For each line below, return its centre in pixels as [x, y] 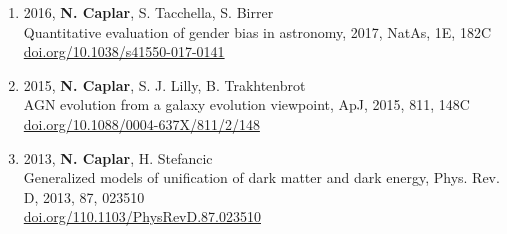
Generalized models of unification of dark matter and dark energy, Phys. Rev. [261, 177]
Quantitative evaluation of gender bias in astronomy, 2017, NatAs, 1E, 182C [257, 31]
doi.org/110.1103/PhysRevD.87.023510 [142, 216]
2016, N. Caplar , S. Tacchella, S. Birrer [148, 12]
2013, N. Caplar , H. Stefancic [118, 157]
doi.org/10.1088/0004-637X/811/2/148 [141, 123]
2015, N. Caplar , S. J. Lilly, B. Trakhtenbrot [164, 84]
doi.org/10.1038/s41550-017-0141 [124, 51]
